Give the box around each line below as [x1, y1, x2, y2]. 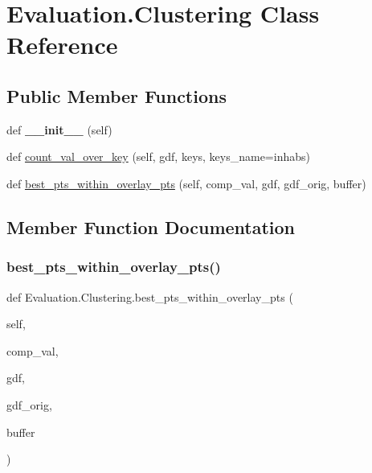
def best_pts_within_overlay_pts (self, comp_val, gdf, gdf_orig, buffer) [6, 175, 366, 191]
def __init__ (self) [6, 121, 112, 138]
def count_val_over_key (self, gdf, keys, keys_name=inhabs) [6, 148, 310, 165]
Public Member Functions [6, 83, 227, 108]
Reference [6, 28, 118, 61]
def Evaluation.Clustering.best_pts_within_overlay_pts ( [6, 288, 293, 305]
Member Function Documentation [6, 214, 296, 239]
